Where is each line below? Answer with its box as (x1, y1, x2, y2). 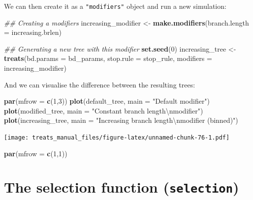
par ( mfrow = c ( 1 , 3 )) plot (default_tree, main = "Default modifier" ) (4, 96, 210, 106)
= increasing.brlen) (4, 27, 62, 37)
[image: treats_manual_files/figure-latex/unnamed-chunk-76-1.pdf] (4, 134, 230, 141)
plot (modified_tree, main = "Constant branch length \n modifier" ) (4, 105, 203, 115)
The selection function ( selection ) (4, 177, 239, 197)
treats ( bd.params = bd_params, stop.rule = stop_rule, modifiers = (4, 53, 212, 63)
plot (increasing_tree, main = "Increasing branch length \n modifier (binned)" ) (4, 115, 238, 125)
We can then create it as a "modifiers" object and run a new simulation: (4, 1, 226, 11)
